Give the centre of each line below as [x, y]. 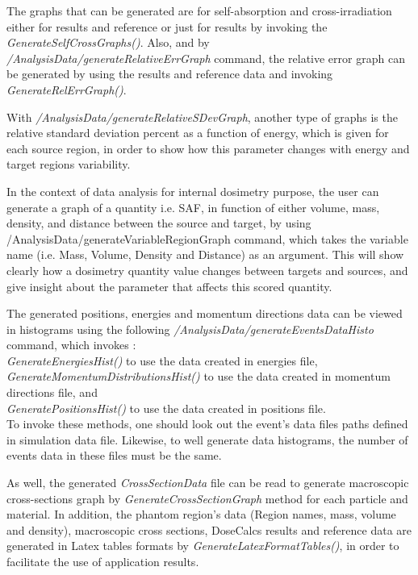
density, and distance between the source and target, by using [159, 223]
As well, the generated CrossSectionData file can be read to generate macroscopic [208, 483]
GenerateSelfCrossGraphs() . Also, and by [108, 42]
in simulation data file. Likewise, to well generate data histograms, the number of [207, 439]
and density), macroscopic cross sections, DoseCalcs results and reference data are [209, 529]
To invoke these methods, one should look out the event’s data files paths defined [207, 424]
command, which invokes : [71, 345]
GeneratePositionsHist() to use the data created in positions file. [166, 408]
